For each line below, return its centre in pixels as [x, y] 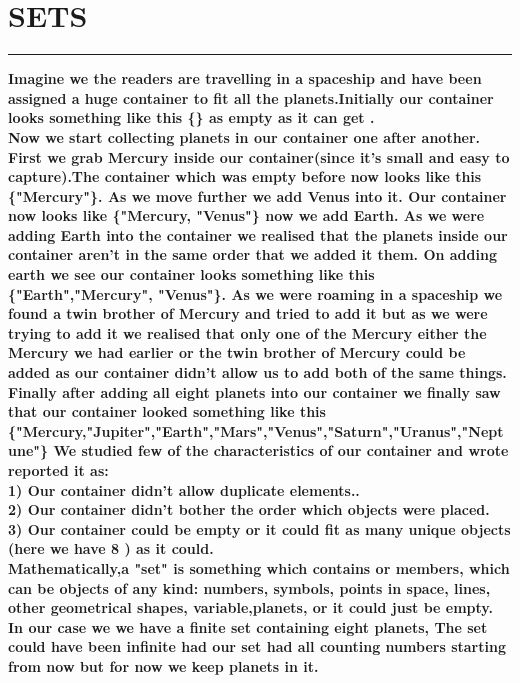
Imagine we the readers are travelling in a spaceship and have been [245, 78]
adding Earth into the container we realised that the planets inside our [258, 234]
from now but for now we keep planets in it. [163, 665]
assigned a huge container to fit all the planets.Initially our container [251, 97]
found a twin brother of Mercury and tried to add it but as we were [248, 313]
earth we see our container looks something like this [191, 274]
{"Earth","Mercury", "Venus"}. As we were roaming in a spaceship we [255, 293]
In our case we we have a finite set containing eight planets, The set [248, 626]
